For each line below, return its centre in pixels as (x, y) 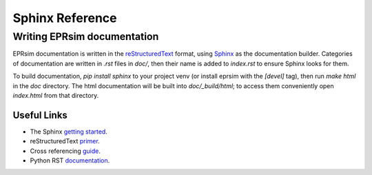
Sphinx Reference (65, 18)
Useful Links (40, 115)
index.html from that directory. (56, 95)
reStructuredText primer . (65, 141)
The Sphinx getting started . (69, 132)
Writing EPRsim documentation (86, 37)
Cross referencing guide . (65, 151)
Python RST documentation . (70, 161)
